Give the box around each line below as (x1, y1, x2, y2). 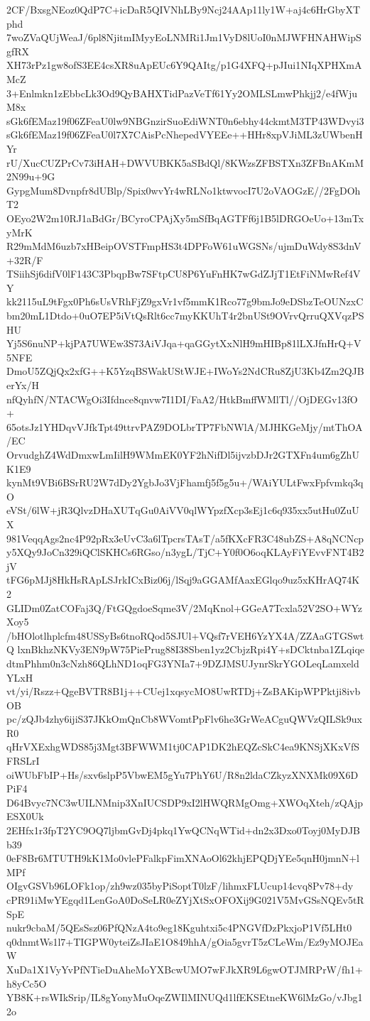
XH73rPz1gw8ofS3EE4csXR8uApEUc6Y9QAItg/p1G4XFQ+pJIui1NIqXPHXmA (6, 58, 362, 72)
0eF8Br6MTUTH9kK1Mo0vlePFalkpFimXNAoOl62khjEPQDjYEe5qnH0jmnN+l (6, 851, 359, 866)
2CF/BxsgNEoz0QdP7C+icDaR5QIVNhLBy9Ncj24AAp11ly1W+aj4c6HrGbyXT (6, 2, 361, 16)
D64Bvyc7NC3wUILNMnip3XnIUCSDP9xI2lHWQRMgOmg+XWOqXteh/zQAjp (6, 795, 364, 809)
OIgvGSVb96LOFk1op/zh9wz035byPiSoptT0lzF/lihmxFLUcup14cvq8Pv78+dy (6, 878, 354, 893)
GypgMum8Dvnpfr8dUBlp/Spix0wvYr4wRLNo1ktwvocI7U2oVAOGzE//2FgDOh (6, 182, 361, 197)
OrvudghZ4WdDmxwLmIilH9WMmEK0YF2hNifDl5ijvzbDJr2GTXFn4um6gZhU (6, 447, 359, 462)
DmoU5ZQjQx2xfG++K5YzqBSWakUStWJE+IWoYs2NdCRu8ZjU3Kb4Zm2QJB (6, 364, 364, 378)
